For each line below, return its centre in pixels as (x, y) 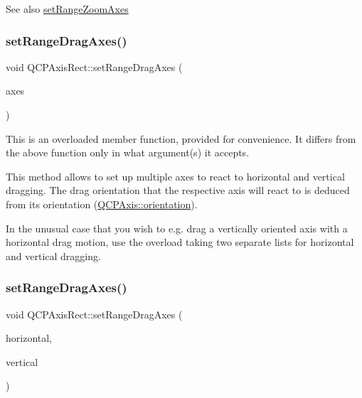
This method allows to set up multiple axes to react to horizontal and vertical (175, 176)
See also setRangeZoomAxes (67, 9)
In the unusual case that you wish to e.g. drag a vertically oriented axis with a (177, 228)
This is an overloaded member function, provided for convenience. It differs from (181, 138)
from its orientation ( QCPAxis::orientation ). (102, 204)
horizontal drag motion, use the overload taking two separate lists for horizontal (180, 242)
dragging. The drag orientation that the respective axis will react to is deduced (178, 190)
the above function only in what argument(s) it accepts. (128, 152)
